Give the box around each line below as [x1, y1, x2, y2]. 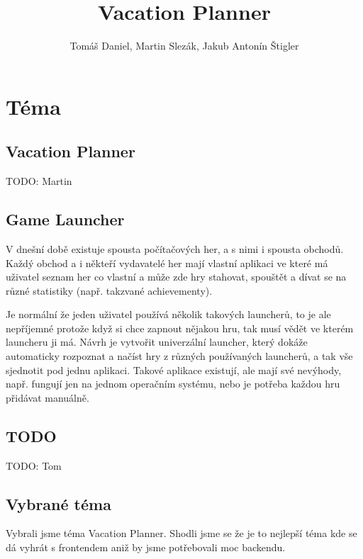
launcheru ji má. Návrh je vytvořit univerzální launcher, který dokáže [6, 334, 308, 349]
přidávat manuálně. [6, 390, 89, 405]
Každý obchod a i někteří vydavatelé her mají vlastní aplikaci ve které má [6, 255, 328, 270]
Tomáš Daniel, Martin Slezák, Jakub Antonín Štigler [69, 38, 299, 53]
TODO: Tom [6, 458, 62, 473]
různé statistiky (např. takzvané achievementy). [6, 283, 213, 298]
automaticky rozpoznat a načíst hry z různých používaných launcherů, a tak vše [6, 349, 353, 363]
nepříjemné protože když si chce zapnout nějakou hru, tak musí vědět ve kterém [6, 320, 354, 335]
